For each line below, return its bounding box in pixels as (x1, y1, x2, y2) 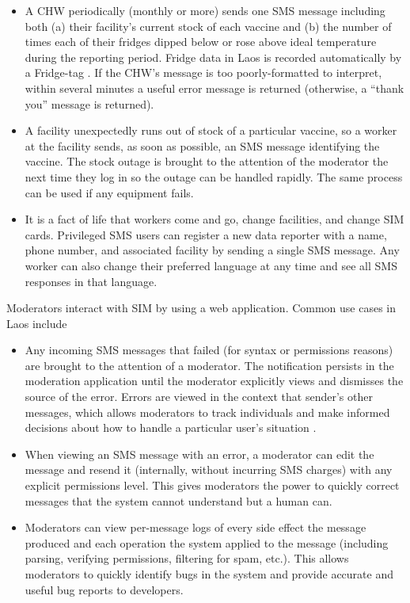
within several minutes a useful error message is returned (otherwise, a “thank (25, 79, 404, 96)
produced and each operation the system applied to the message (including (25, 534, 389, 551)
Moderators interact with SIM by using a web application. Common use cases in (6, 300, 397, 316)
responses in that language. (25, 273, 158, 289)
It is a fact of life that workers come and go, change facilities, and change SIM (25, 211, 404, 227)
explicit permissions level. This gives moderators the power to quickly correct (25, 477, 400, 494)
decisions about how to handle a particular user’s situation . (25, 419, 317, 436)
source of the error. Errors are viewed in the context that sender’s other (25, 388, 373, 405)
